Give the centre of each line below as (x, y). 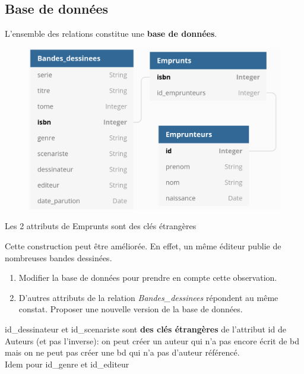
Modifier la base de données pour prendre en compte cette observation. (148, 278)
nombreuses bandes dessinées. (58, 257)
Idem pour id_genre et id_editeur (67, 364)
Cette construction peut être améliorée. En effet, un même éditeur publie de (143, 246)
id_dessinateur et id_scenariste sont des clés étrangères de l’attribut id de (145, 329)
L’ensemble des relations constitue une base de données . (111, 34)
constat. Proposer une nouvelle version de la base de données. (131, 309)
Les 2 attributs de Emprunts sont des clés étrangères (101, 226)
